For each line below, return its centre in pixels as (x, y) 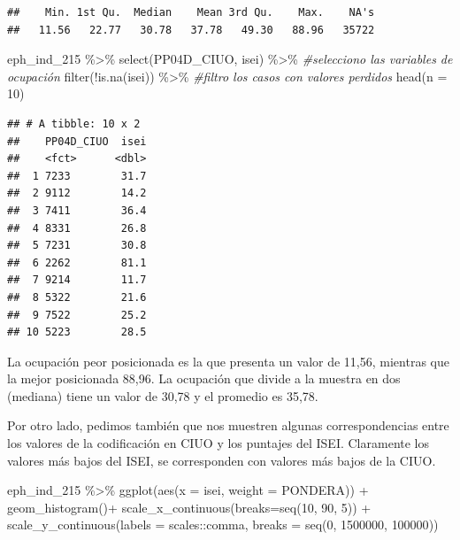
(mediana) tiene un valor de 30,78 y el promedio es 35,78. (163, 395)
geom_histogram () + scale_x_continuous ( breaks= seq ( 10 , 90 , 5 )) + (189, 507)
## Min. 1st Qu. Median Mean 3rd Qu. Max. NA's (191, 12)
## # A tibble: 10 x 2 (74, 123)
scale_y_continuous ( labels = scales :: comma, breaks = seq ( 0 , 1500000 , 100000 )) (223, 525)
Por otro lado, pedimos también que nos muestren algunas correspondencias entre (228, 425)
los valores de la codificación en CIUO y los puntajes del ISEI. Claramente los (218, 443)
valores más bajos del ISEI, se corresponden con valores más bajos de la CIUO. (222, 460)
